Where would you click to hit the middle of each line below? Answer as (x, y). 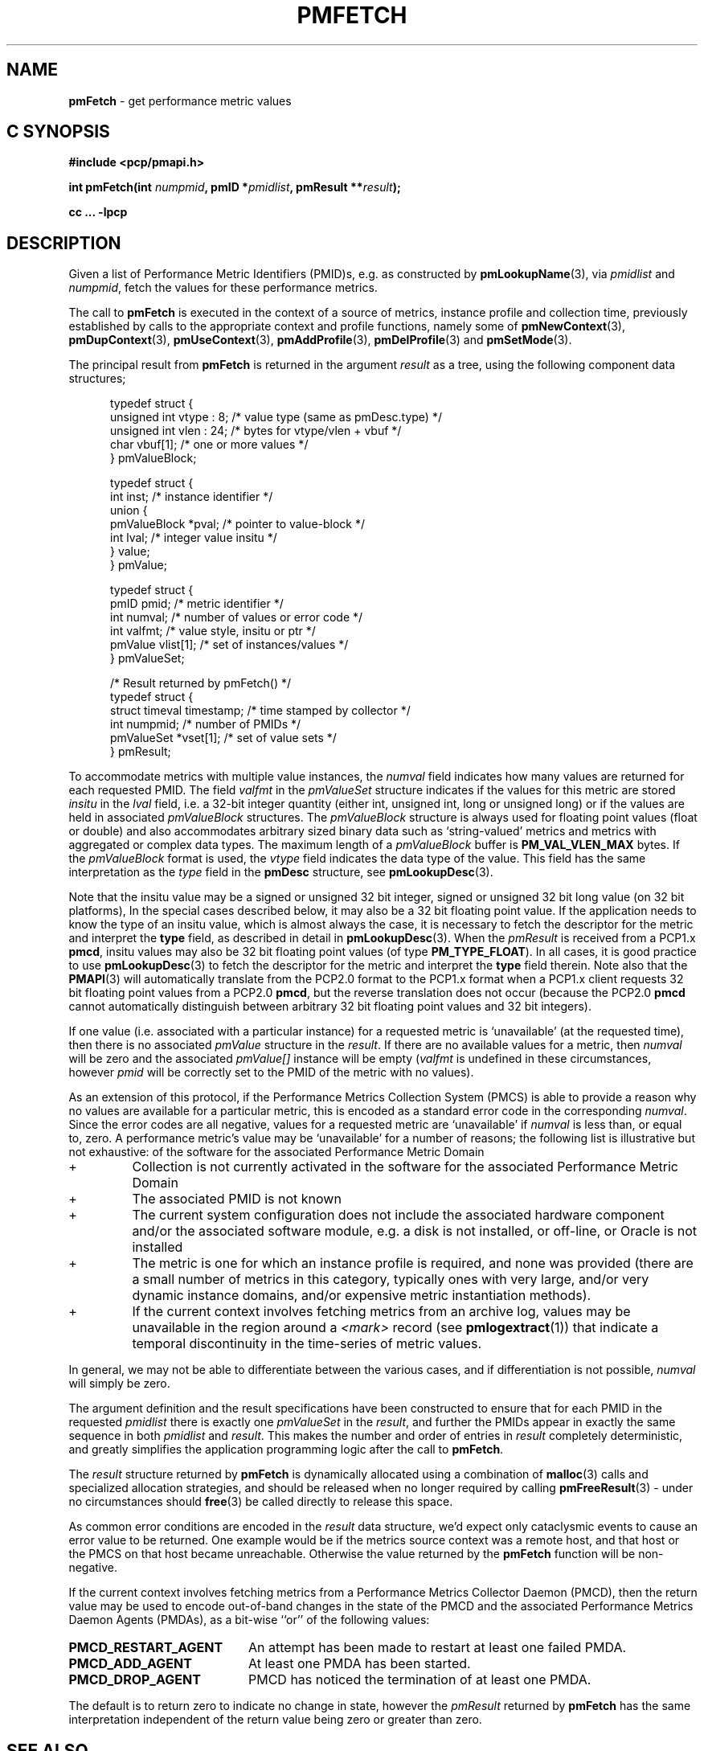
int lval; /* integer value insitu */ (194, 538)
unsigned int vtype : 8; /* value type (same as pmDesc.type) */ (276, 417)
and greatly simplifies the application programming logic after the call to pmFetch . (286, 1450)
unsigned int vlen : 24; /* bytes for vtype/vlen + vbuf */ (256, 431)
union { (129, 511)
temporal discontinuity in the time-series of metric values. (307, 1344)
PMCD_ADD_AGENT (130, 1664)
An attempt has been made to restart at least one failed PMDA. (437, 1648)
